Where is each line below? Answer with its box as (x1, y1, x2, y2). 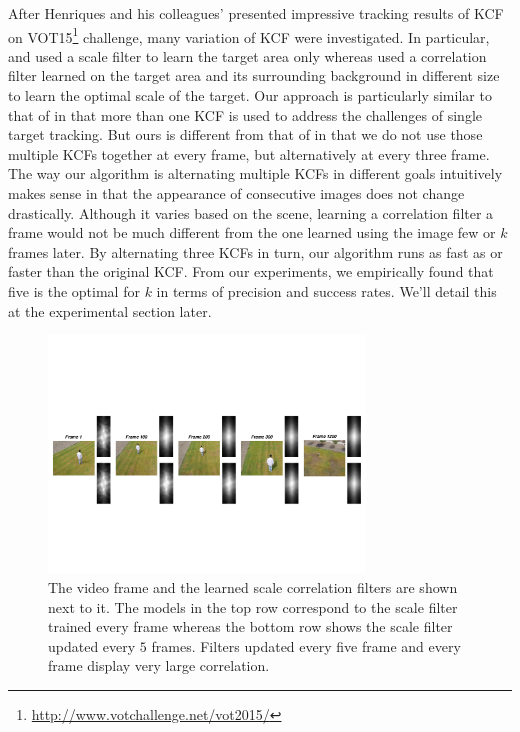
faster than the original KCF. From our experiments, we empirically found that (8, 261, 494, 282)
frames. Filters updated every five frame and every (151, 635, 461, 656)
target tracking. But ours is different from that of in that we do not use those (8, 124, 483, 145)
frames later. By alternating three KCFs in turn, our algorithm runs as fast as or (8, 241, 503, 262)
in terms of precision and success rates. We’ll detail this (156, 280, 497, 301)
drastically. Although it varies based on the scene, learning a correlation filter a (8, 202, 494, 223)
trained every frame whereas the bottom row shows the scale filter (48, 616, 453, 637)
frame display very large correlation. (48, 655, 270, 676)
